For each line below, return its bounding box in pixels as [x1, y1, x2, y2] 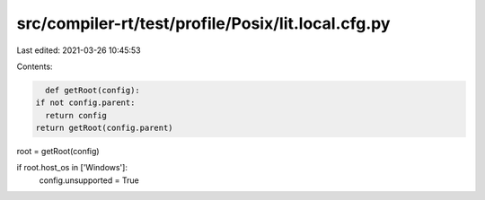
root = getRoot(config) [16, 146, 100, 157]
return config [45, 110, 108, 120]
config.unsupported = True [39, 175, 139, 186]
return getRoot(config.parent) [35, 123, 174, 134]
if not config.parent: [35, 98, 136, 108]
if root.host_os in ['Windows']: [16, 162, 128, 173]
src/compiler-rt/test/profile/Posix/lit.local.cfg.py [16, 13, 391, 33]
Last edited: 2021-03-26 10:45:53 [16, 45, 141, 56]
